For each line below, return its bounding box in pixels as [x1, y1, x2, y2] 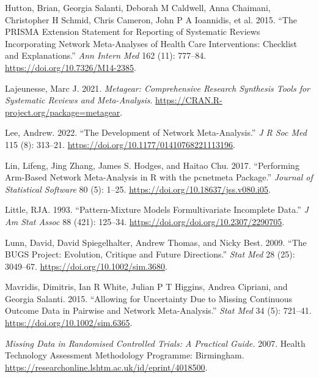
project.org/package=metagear [5, 105, 120, 118]
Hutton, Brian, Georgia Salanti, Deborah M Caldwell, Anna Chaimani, [5, 1, 271, 13]
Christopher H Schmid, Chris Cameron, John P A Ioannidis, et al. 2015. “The [5, 13, 297, 26]
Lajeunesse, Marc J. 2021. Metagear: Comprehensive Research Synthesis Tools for [5, 81, 310, 94]
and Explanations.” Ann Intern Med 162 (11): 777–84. [5, 49, 207, 62]
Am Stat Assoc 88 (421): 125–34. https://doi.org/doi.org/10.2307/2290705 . [5, 215, 285, 228]
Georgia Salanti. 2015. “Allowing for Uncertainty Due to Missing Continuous [5, 292, 293, 305]
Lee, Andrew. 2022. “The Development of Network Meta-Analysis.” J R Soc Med [5, 126, 307, 139]
